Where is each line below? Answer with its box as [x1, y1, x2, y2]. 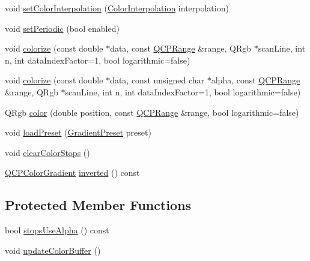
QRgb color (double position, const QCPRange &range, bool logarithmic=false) [5, 106, 299, 118]
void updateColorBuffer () [5, 244, 101, 256]
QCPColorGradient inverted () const [5, 166, 140, 179]
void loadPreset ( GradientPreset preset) [5, 126, 151, 139]
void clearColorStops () [5, 146, 90, 158]
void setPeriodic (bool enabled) [5, 22, 120, 34]
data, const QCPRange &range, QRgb [110, 42, 251, 55]
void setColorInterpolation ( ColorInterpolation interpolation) [5, 2, 229, 14]
